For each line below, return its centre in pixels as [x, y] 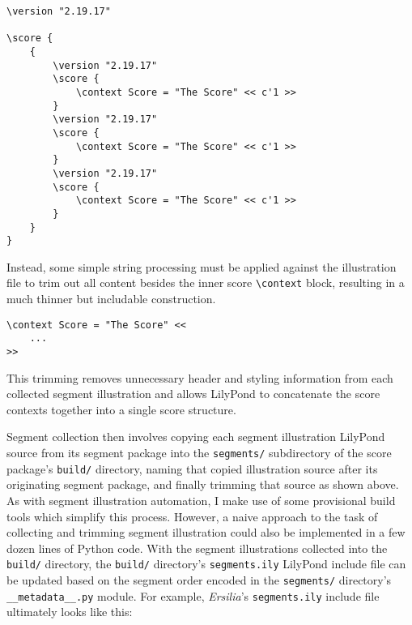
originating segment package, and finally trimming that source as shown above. [203, 484]
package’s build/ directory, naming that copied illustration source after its [192, 468]
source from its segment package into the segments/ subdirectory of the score [199, 452]
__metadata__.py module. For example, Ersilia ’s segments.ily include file [193, 595]
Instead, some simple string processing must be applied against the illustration [202, 266]
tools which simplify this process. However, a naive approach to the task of [192, 516]
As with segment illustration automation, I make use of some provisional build [201, 500]
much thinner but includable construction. [111, 299]
